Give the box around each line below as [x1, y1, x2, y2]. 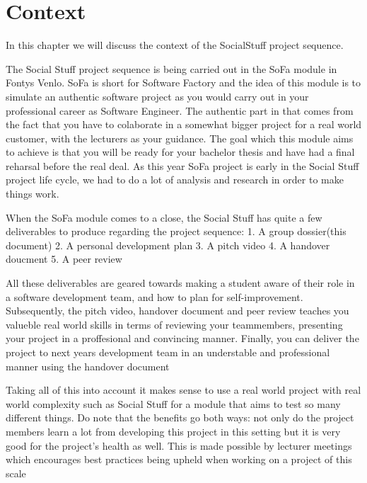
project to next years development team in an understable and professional [6, 345, 330, 359]
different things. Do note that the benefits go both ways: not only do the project [6, 410, 354, 425]
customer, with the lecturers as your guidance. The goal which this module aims [6, 130, 354, 145]
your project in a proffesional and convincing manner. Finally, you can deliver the [6, 331, 359, 346]
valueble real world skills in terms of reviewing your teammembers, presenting [6, 317, 343, 331]
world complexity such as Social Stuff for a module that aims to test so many [6, 396, 341, 411]
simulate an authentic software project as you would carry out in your [6, 89, 309, 103]
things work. [6, 186, 59, 201]
